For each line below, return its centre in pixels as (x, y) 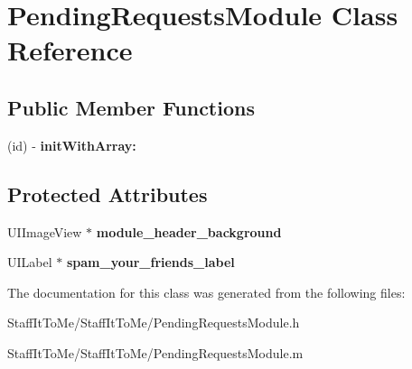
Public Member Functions (131, 107)
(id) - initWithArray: (72, 145)
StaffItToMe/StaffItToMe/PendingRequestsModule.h (154, 323)
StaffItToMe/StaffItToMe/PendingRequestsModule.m (155, 352)
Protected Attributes (108, 194)
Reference (70, 50)
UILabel (30, 262)
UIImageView (45, 231)
